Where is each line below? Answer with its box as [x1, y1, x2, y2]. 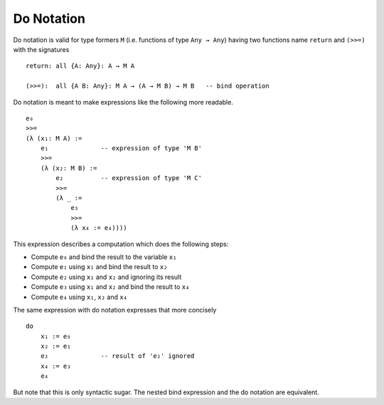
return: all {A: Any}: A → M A [26, 62, 135, 70]
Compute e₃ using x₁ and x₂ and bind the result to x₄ [31, 283, 190, 291]
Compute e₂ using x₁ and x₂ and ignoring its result [31, 273, 182, 281]
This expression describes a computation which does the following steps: [13, 239, 229, 248]
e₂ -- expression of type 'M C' [55, 174, 203, 182]
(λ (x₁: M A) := [26, 134, 82, 142]
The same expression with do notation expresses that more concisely [13, 305, 217, 314]
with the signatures [13, 45, 70, 53]
